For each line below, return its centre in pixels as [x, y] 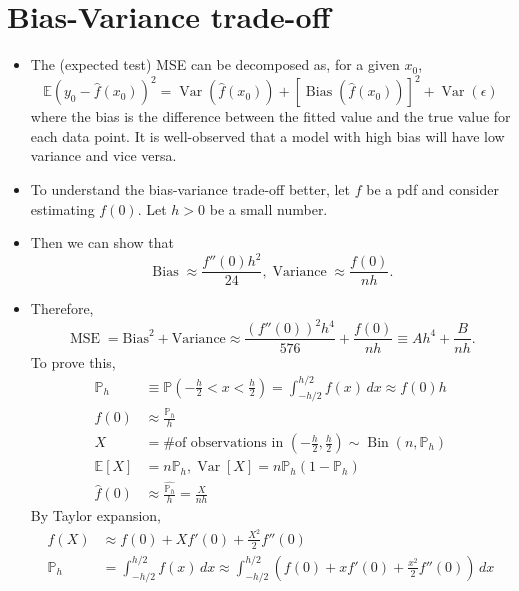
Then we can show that [102, 242]
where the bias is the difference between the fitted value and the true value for [270, 116]
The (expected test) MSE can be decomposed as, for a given [215, 64]
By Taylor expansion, [96, 515]
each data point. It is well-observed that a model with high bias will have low [267, 135]
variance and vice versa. [103, 155]
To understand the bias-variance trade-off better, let [190, 189]
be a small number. [268, 208]
